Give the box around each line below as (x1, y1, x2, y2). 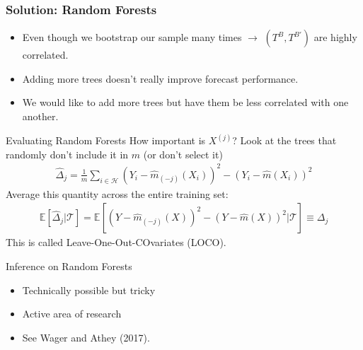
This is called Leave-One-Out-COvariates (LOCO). (6, 235, 226, 250)
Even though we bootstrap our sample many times (22, 30, 242, 45)
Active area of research (22, 306, 122, 321)
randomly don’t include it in (6, 146, 129, 161)
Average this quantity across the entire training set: (6, 186, 229, 201)
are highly (313, 30, 357, 45)
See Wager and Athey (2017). (22, 329, 150, 344)
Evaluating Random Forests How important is (6, 133, 206, 148)
